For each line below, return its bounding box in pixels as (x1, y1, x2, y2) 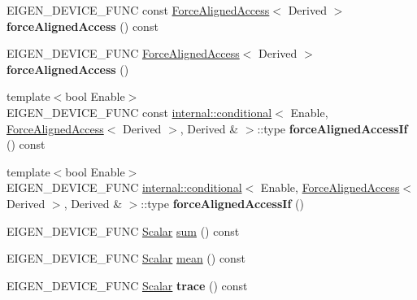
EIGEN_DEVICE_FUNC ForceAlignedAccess (7, 45, 240, 62)
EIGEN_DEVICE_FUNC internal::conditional (7, 179, 242, 196)
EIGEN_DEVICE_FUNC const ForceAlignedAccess (7, 2, 270, 18)
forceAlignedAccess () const (7, 17, 159, 34)
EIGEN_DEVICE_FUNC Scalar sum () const (7, 222, 240, 239)
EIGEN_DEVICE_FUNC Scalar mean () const (7, 250, 245, 267)
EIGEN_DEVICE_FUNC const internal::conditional (7, 103, 272, 120)
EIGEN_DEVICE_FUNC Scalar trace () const (7, 276, 248, 293)
